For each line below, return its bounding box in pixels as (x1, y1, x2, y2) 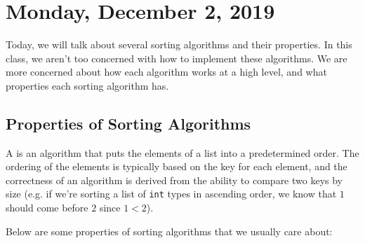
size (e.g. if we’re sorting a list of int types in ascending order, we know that (6, 186, 337, 201)
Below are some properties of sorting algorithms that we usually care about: (6, 223, 333, 238)
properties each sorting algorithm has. (6, 78, 169, 92)
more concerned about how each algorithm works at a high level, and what (6, 64, 327, 79)
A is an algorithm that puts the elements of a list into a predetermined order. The (6, 145, 359, 160)
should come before (6, 200, 88, 215)
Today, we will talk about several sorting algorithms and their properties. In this (6, 37, 352, 52)
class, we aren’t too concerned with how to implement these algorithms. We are (6, 50, 347, 65)
